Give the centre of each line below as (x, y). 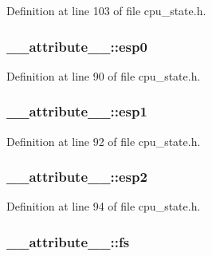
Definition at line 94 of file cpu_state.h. (104, 206)
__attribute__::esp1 (77, 111)
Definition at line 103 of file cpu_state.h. (106, 10)
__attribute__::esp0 (77, 46)
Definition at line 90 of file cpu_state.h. (104, 75)
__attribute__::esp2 (77, 177)
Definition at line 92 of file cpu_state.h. (104, 141)
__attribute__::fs (68, 241)
